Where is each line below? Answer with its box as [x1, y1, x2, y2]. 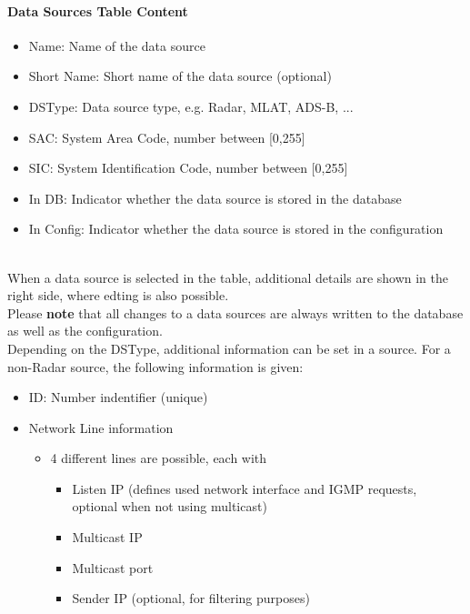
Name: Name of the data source [28, 35, 205, 55]
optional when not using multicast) [72, 497, 267, 516]
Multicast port [72, 558, 154, 577]
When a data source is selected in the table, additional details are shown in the [7, 267, 449, 287]
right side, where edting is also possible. [7, 286, 229, 305]
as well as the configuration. [7, 321, 163, 340]
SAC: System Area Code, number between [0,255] [28, 127, 305, 146]
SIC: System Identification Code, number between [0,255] [28, 158, 348, 177]
